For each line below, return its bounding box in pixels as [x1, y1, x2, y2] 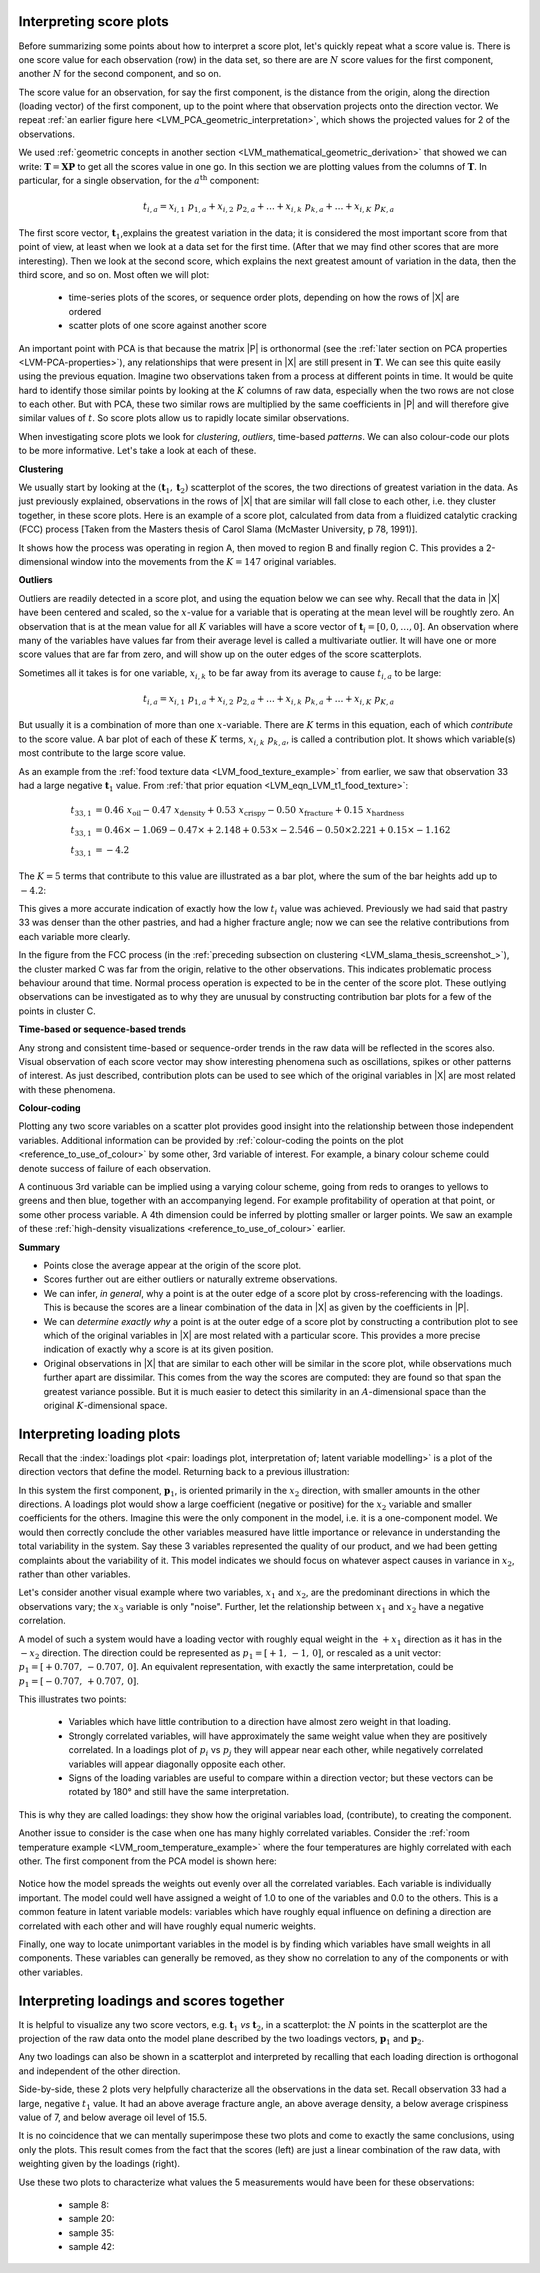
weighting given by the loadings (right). [18, 2158, 180, 2170]
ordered [68, 305, 102, 317]
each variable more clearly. [18, 930, 131, 942]
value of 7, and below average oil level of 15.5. [18, 2111, 208, 2123]
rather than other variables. [18, 1568, 131, 1580]
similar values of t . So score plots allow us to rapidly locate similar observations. [18, 412, 350, 424]
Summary [18, 1241, 60, 1253]
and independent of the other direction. [18, 2065, 181, 2077]
